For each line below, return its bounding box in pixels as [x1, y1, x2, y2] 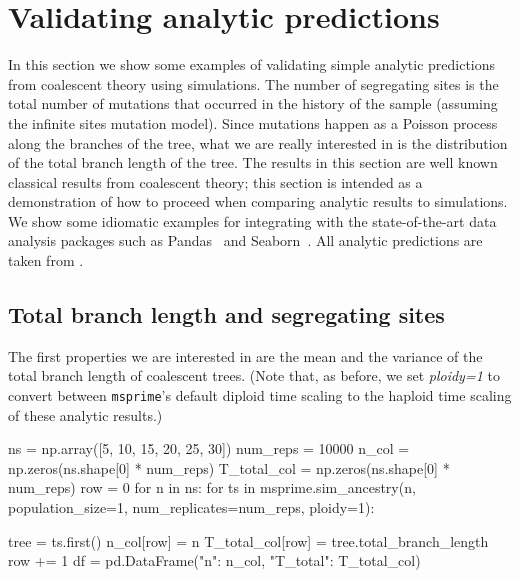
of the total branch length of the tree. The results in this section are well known [8, 152, 498, 173]
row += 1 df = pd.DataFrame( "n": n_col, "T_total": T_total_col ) [8, 550, 421, 571]
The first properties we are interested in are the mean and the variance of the [8, 345, 483, 366]
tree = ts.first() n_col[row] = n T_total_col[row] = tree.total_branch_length [8, 530, 489, 551]
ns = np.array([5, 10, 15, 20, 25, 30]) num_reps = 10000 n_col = [8, 438, 410, 459]
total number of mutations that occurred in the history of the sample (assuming [8, 93, 498, 114]
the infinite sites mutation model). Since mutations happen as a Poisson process [8, 112, 498, 133]
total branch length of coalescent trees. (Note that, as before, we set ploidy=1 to [8, 365, 500, 386]
